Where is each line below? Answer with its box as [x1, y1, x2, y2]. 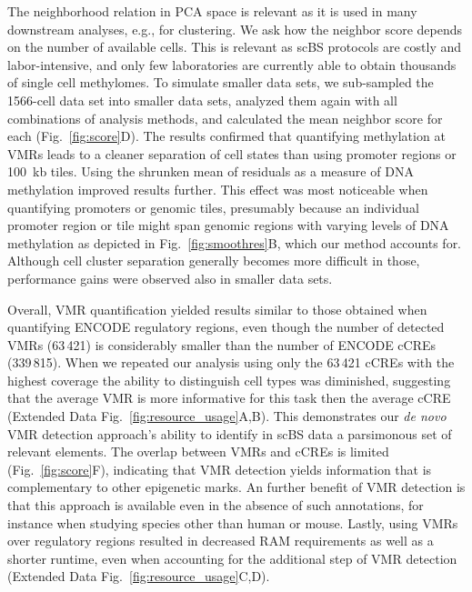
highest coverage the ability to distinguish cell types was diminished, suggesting [7, 370, 451, 389]
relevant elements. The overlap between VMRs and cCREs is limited [7, 442, 389, 461]
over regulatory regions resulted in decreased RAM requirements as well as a [7, 531, 434, 550]
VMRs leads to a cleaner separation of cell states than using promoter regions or [7, 144, 457, 163]
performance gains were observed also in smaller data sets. [7, 268, 333, 287]
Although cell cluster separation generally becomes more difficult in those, [7, 251, 420, 270]
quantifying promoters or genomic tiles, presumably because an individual [7, 197, 419, 216]
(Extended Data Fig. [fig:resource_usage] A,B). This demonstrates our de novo [7, 406, 447, 426]
